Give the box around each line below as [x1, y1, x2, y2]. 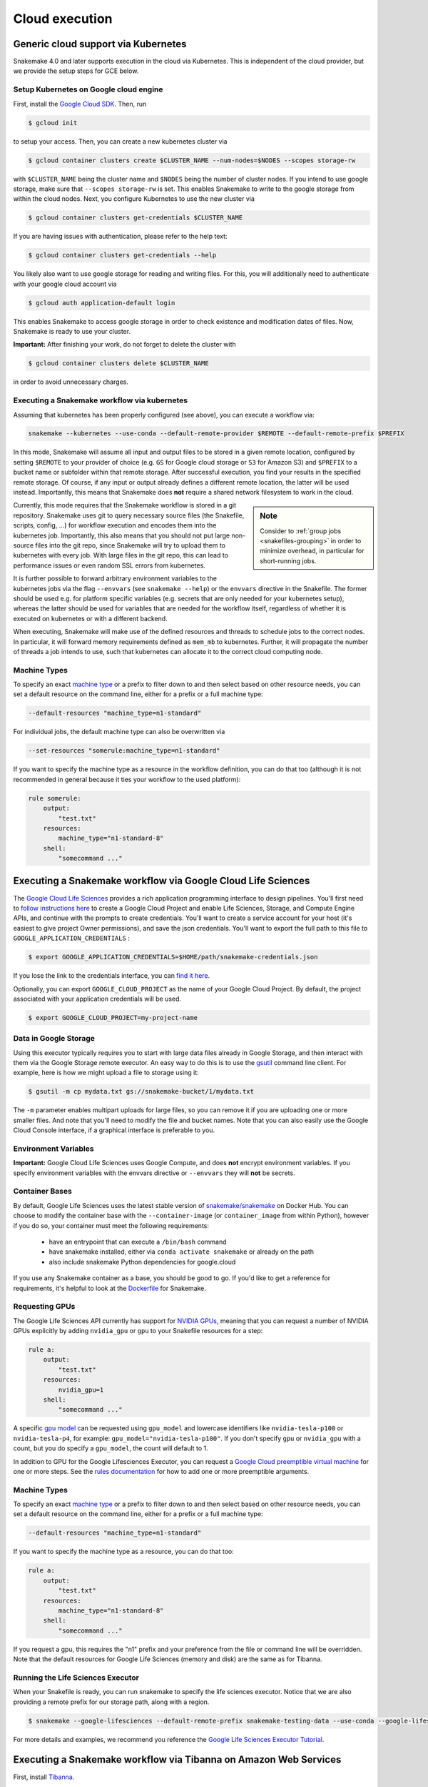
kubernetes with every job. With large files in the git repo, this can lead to [13, 551, 228, 560]
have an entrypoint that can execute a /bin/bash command [49, 1237, 228, 1246]
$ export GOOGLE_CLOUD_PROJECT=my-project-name [28, 1014, 198, 1021]
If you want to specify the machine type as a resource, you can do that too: [13, 1548, 235, 1556]
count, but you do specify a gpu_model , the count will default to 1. [13, 1444, 208, 1452]
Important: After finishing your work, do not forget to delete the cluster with [13, 340, 237, 349]
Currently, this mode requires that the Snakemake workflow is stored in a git [13, 501, 237, 510]
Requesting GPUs [13, 1302, 76, 1312]
